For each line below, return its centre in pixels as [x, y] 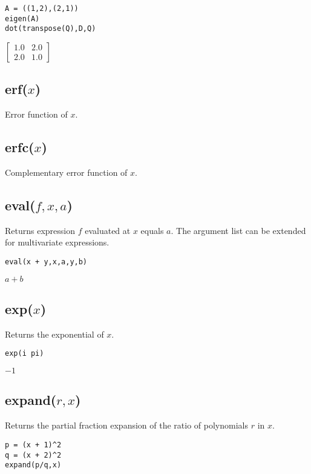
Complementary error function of [66, 172]
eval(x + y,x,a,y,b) [46, 262]
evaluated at [108, 230]
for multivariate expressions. [57, 242]
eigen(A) [22, 18]
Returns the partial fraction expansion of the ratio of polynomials [126, 425]
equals [152, 230]
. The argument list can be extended [238, 230]
